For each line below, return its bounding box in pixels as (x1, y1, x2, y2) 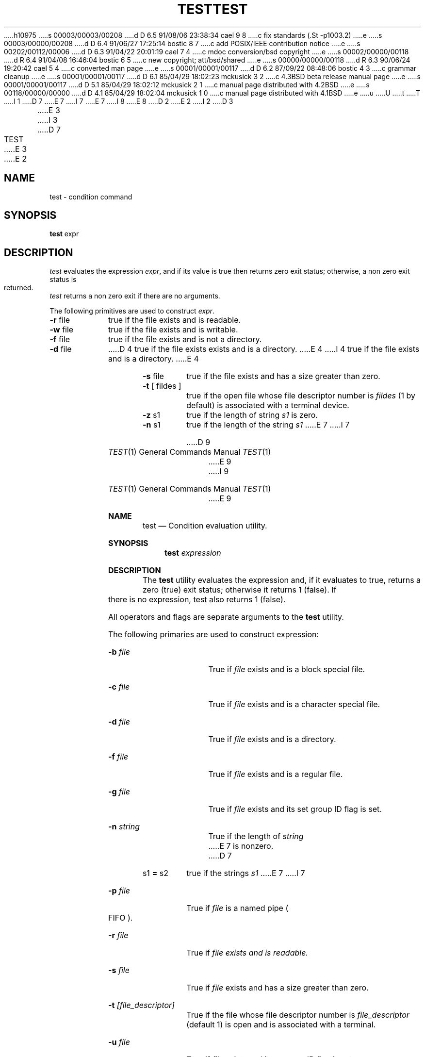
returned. (4, 283, 33, 292)
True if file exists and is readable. (186, 948, 308, 958)
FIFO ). (108, 913, 133, 923)
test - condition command (49, 192, 132, 201)
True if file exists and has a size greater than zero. (186, 983, 369, 993)
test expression (164, 548, 221, 558)
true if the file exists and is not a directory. (108, 334, 262, 345)
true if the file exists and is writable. (108, 325, 238, 335)
